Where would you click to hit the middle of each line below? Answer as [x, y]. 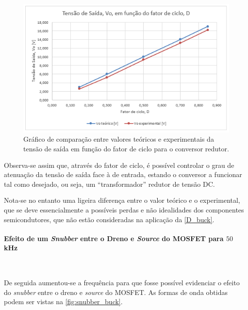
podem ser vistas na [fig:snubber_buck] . [63, 302]
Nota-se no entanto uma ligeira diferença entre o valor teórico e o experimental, [122, 200]
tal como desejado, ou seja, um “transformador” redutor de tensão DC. [109, 184]
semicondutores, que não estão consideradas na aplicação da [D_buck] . [109, 219]
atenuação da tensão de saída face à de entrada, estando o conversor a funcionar [123, 174]
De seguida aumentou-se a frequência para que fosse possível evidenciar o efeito [122, 283]
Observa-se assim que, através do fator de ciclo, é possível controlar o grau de [119, 165]
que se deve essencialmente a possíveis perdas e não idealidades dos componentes [124, 209]
